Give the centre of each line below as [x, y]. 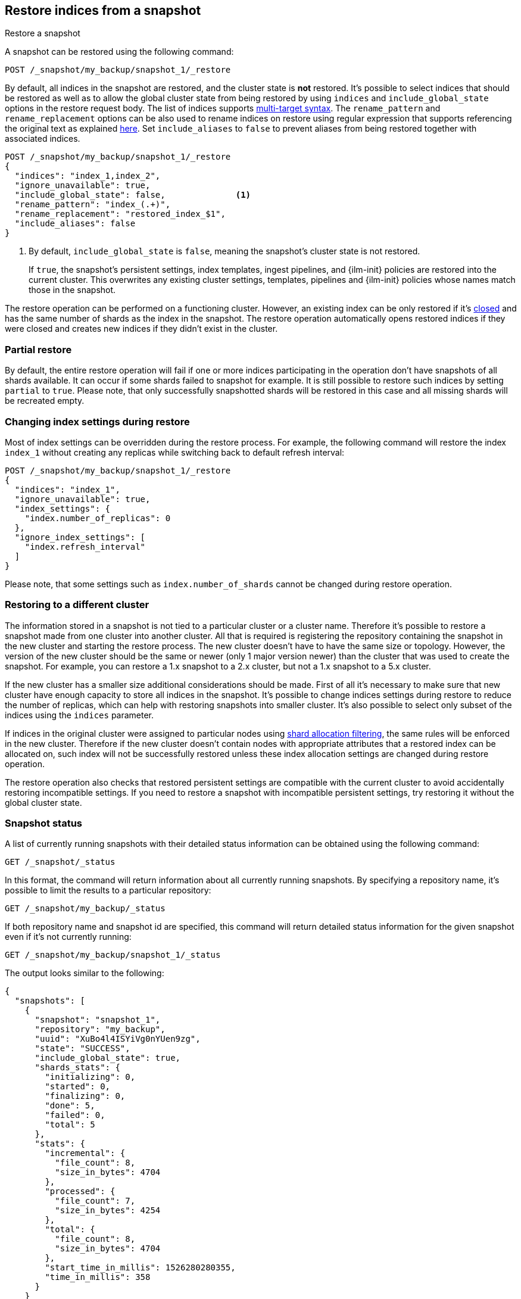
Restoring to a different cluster [77, 605]
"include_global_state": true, [108, 1058]
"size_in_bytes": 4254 [108, 1211]
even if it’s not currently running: [68, 937]
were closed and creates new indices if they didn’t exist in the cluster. [141, 329]
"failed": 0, [75, 1115]
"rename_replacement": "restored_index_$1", [120, 214]
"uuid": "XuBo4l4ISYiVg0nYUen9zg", [118, 1039]
